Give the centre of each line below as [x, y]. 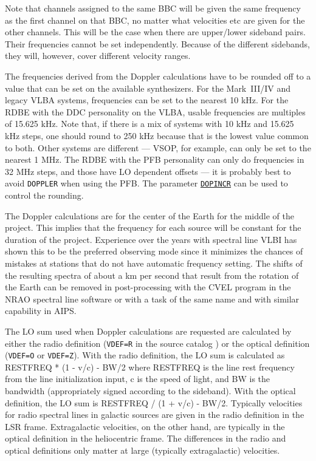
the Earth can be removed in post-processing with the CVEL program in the [148, 287]
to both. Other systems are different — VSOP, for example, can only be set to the [158, 147]
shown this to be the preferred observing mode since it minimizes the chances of [154, 251]
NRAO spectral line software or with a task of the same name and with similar [152, 299]
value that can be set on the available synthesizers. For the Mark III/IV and [148, 88]
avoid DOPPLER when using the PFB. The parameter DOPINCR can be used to [146, 183]
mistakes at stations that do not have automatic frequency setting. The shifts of [154, 263]
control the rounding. [44, 195]
